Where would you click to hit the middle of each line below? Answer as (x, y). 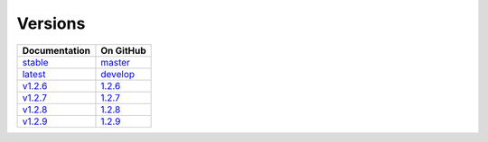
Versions (51, 23)
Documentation (56, 50)
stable (35, 62)
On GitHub (123, 50)
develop (118, 74)
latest (34, 74)
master (116, 62)
